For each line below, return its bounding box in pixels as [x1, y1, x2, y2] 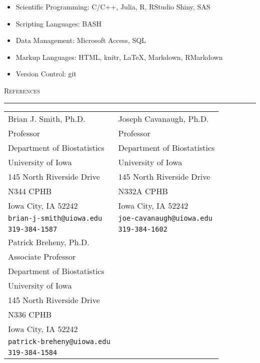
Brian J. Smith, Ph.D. [8, 112, 85, 124]
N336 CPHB [8, 308, 52, 320]
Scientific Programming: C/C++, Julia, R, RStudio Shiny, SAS [15, 1, 210, 11]
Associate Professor [8, 250, 76, 262]
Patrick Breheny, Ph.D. [8, 236, 89, 248]
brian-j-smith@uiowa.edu [8, 214, 102, 222]
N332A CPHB [118, 185, 168, 197]
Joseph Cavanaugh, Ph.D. [118, 112, 209, 124]
